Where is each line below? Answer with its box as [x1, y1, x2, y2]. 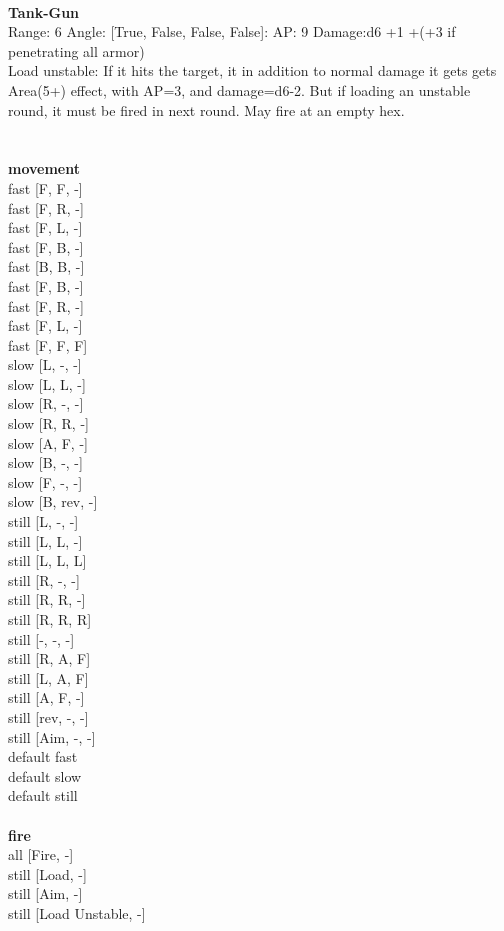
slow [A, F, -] [8, 432, 88, 453]
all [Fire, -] [8, 844, 74, 865]
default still [8, 785, 78, 806]
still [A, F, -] [8, 687, 85, 708]
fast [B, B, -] [8, 256, 85, 277]
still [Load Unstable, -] [8, 902, 146, 923]
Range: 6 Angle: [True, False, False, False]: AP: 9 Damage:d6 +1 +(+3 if [8, 21, 456, 42]
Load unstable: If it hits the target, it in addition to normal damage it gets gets [8, 60, 497, 81]
